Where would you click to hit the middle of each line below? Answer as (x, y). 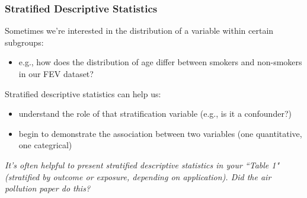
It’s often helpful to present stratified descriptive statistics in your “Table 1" (142, 165)
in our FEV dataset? (56, 74)
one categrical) (45, 145)
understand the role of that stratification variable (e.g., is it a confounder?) (155, 114)
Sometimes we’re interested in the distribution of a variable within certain (139, 31)
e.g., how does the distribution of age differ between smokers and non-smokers (160, 62)
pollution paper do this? (48, 188)
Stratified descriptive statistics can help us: (83, 93)
